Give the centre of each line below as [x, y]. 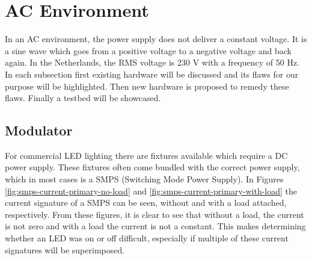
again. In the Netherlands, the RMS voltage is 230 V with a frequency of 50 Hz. [152, 62]
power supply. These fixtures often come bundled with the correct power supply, [152, 167]
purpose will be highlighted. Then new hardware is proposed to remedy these [147, 86]
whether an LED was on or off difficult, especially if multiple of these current [147, 238]
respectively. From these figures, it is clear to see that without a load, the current [154, 214]
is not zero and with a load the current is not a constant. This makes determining [155, 226]
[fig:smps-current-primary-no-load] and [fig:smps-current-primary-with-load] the [151, 190]
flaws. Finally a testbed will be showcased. [83, 98]
